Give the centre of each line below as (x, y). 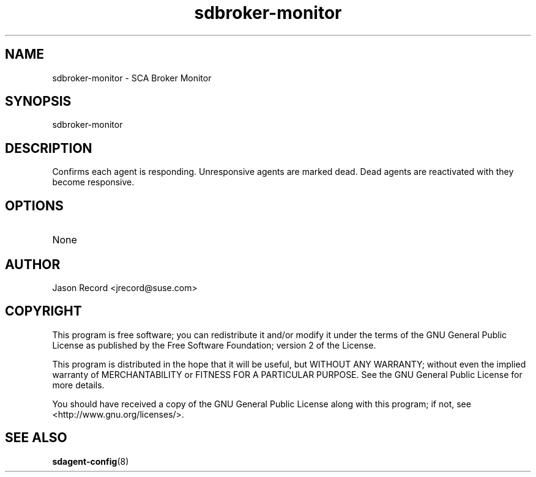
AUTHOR (33, 264)
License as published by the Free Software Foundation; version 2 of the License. (214, 345)
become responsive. (93, 182)
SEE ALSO (36, 438)
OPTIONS (34, 205)
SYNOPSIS (38, 102)
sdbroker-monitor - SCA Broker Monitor (132, 78)
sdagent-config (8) (91, 461)
